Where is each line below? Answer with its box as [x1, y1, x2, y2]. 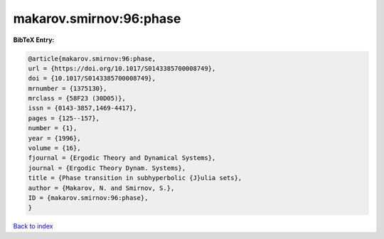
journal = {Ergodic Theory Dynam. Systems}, [28, 164, 186, 172]
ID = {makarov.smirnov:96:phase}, [28, 194, 149, 202]
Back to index [13, 222, 53, 230]
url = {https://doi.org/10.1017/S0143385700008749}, [28, 64, 216, 73]
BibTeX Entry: [13, 36, 55, 44]
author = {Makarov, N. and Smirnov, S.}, [28, 184, 175, 192]
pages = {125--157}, [28, 114, 100, 122]
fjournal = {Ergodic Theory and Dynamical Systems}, [28, 154, 216, 162]
